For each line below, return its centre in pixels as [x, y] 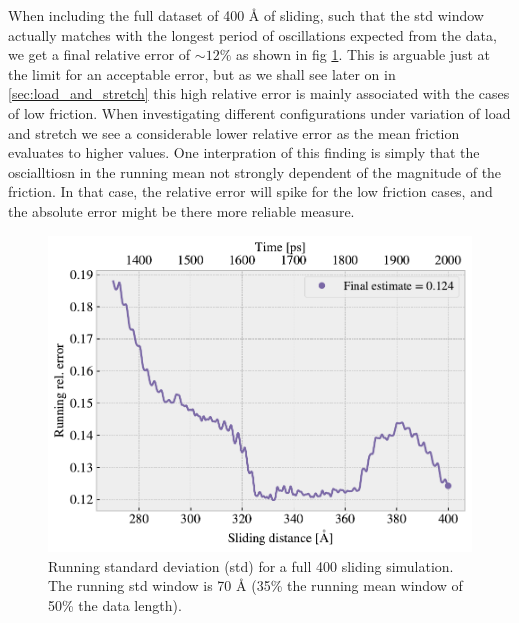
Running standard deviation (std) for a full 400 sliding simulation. [251, 565]
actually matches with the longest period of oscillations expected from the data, [252, 34]
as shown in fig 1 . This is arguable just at [362, 54]
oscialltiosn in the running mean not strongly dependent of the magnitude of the [255, 171]
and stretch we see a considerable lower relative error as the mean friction [234, 132]
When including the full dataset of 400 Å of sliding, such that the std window [246, 15]
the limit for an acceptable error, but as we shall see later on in [202, 73]
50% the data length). [115, 605]
